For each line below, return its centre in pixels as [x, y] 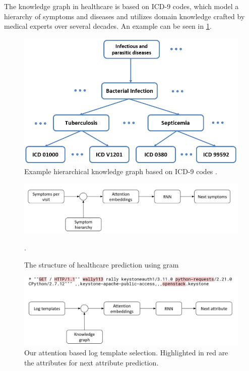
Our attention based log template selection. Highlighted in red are [126, 353]
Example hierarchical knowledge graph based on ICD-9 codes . [121, 171]
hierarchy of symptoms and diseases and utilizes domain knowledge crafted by [125, 16]
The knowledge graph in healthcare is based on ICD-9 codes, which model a [121, 6]
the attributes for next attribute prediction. [91, 363]
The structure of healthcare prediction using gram [102, 264]
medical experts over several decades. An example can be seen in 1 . [108, 26]
